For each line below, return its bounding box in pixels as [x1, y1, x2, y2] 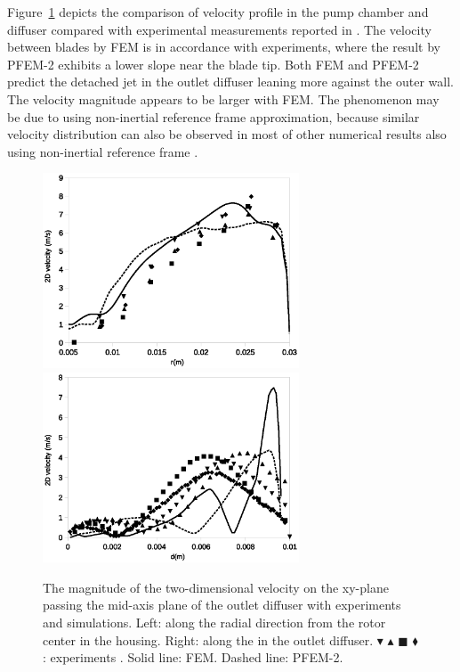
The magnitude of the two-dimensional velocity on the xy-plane [43, 578, 389, 596]
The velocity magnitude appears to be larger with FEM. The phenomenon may [7, 89, 440, 108]
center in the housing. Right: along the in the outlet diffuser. [43, 630, 374, 649]
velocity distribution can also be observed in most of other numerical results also [7, 125, 447, 143]
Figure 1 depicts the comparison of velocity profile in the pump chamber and [7, 3, 429, 20]
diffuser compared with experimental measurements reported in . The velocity [7, 20, 432, 38]
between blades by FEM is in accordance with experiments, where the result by [7, 37, 440, 56]
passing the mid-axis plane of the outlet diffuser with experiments [43, 595, 401, 614]
